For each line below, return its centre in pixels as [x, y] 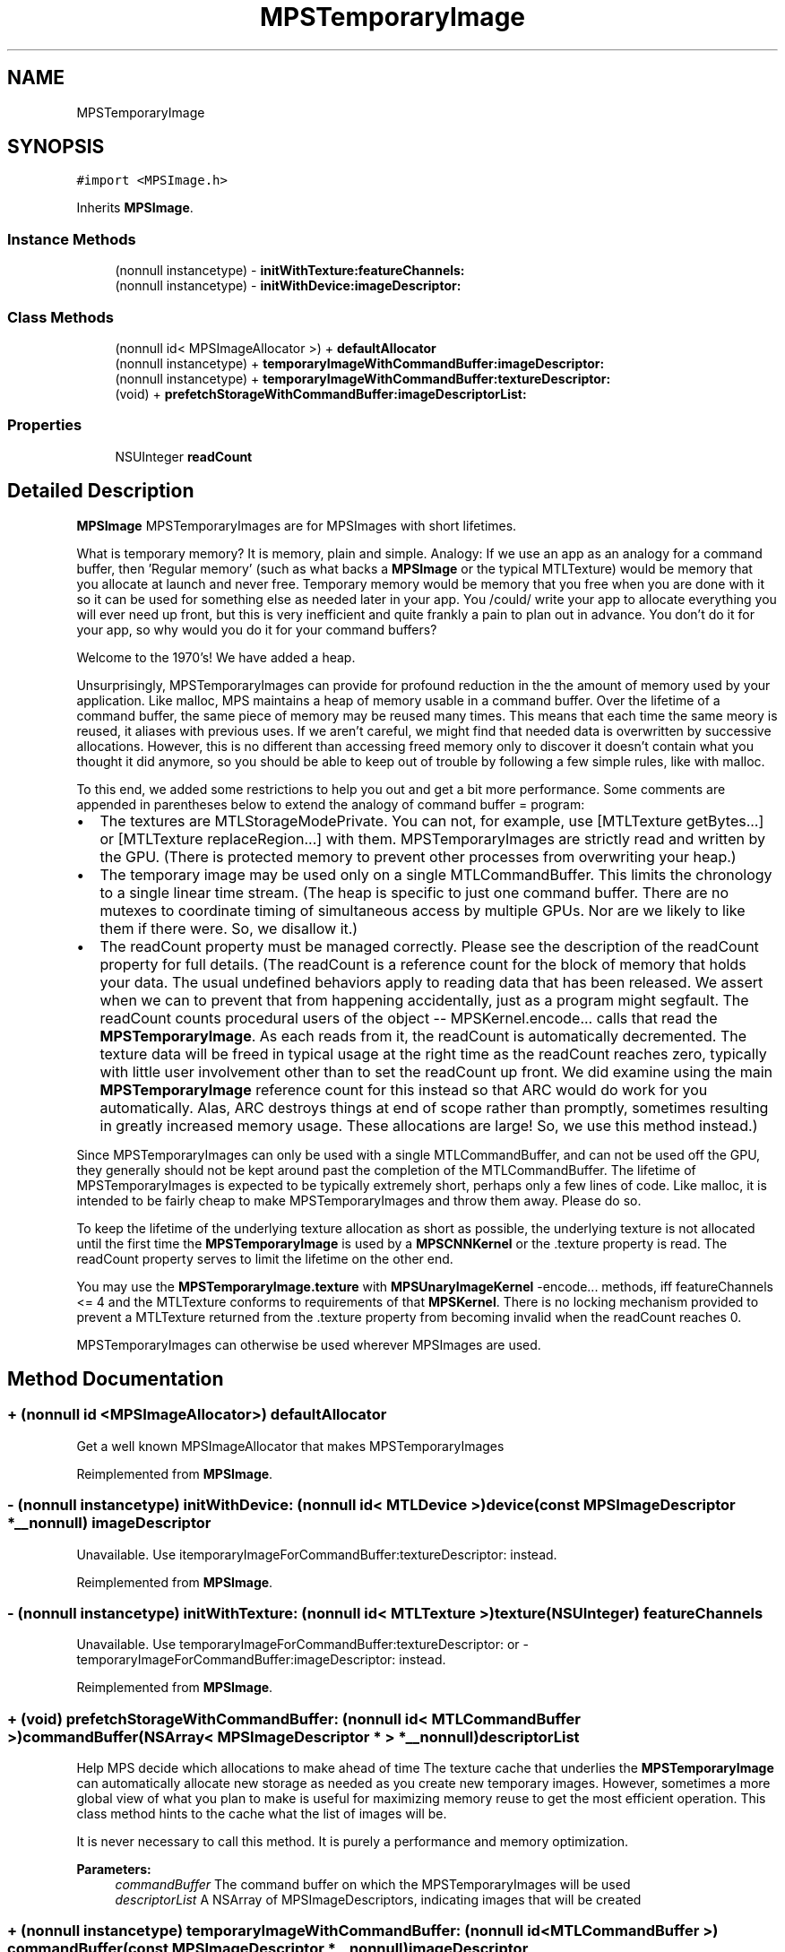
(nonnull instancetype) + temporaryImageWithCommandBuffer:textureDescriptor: [363, 378]
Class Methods [60, 317]
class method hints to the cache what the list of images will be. [262, 1814]
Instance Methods [72, 239]
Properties [45, 425]
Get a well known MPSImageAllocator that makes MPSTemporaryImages [290, 1446]
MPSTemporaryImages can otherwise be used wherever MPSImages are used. [309, 1344]
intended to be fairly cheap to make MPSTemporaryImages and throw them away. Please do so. [359, 1200]
